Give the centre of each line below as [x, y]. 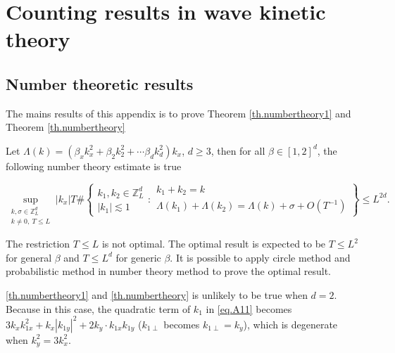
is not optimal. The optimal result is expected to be [214, 244]
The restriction [38, 244]
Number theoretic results [100, 83]
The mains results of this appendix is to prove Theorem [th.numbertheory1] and [178, 113]
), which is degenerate [290, 324]
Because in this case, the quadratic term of [98, 308]
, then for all [238, 150]
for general [29, 257]
